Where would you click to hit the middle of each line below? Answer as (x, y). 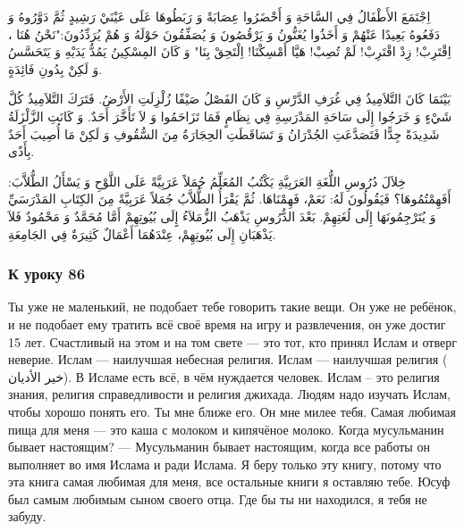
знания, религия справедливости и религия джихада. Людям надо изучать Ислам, (229, 394)
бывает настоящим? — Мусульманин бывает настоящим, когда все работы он (219, 447)
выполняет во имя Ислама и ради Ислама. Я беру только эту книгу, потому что (225, 464)
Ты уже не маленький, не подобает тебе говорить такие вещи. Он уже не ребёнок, (232, 307)
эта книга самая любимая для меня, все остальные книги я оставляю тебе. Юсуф (229, 481)
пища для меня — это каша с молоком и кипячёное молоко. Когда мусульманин (226, 429)
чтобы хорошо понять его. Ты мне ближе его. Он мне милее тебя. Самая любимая (232, 411)
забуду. (27, 516)
